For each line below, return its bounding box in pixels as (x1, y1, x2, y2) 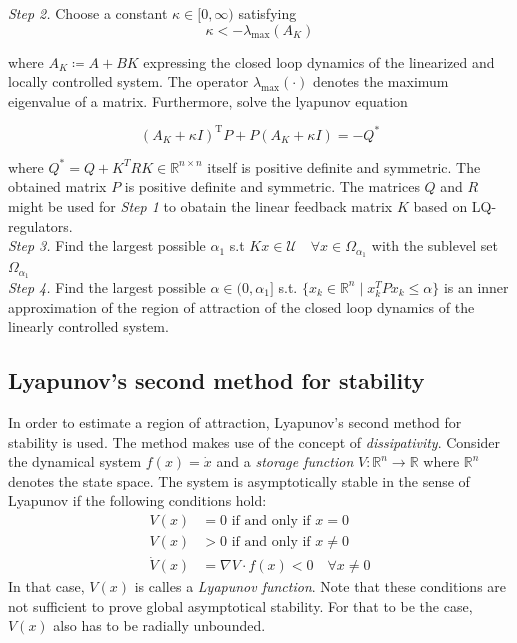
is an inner (443, 276, 509, 297)
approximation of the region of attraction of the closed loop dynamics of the (8, 296, 475, 317)
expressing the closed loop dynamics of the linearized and (143, 51, 495, 72)
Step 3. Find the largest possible (8, 235, 206, 256)
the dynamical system (8, 451, 142, 472)
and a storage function (216, 451, 354, 472)
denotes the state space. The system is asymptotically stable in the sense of (8, 470, 470, 491)
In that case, (8, 576, 85, 597)
